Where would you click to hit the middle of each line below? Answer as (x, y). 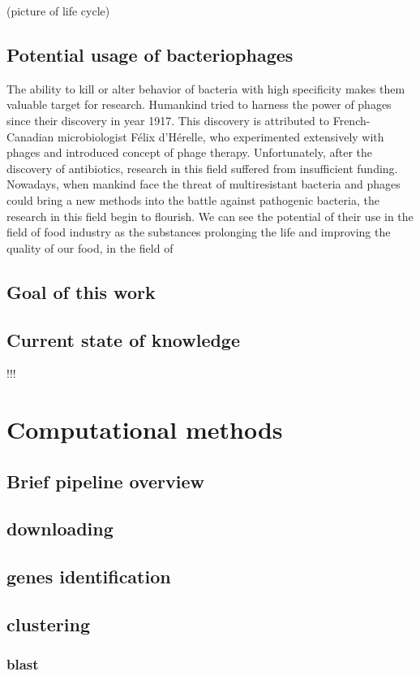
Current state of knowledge (124, 339)
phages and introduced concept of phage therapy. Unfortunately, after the (190, 152)
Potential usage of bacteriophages (150, 54)
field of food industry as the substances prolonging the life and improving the (199, 232)
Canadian (30, 136)
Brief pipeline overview (105, 481)
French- (351, 120)
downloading (60, 529)
